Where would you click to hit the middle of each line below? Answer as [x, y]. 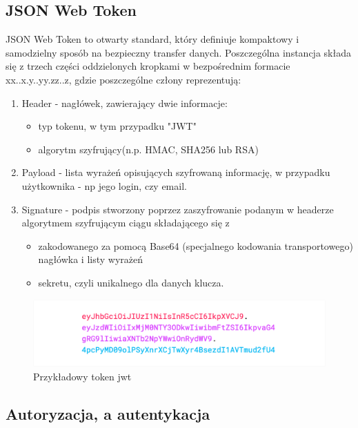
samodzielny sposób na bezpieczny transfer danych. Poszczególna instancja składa [178, 52]
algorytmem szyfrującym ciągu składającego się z [126, 223]
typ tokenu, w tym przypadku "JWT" [117, 126]
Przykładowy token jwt [82, 376]
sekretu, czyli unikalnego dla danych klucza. [131, 282]
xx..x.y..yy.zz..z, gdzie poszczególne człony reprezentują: [123, 79]
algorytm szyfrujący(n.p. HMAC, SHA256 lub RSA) [148, 149]
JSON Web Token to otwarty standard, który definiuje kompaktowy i [152, 39]
